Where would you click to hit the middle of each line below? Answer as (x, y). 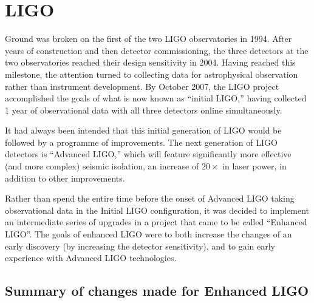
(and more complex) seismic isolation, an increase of (102, 166)
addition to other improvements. (65, 178)
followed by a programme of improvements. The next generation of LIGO (141, 142)
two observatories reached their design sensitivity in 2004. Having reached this (150, 62)
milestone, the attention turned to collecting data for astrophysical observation (152, 74)
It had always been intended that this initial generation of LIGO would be (143, 130)
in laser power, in (254, 166)
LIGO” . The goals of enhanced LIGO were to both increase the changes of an (148, 234)
